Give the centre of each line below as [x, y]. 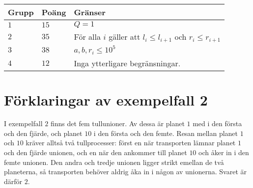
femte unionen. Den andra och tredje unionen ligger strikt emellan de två [114, 162]
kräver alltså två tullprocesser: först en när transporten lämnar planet [131, 143]
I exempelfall [23, 123]
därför [13, 181]
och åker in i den [224, 152]
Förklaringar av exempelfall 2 [106, 100]
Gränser [90, 12]
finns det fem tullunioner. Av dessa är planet [117, 123]
